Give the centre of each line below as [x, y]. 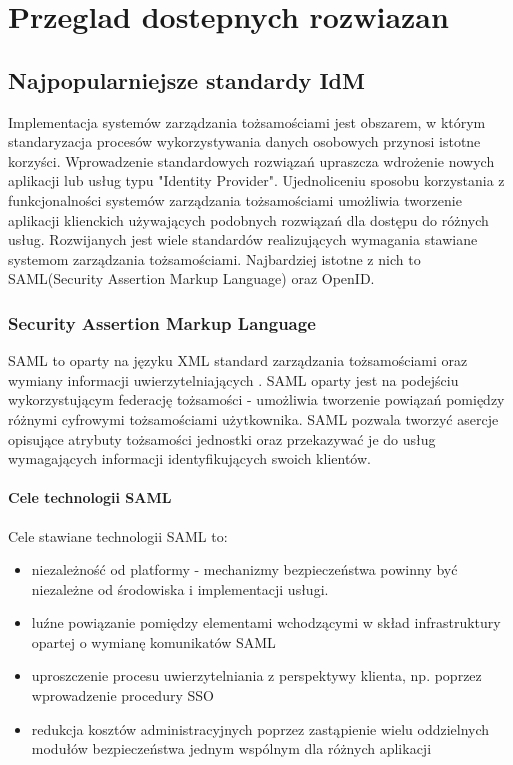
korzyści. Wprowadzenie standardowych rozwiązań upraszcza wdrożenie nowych [251, 160]
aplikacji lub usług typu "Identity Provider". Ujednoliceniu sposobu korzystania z [256, 180]
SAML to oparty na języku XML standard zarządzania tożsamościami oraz [238, 360]
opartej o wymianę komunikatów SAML [153, 641]
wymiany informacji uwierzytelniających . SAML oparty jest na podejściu [233, 379]
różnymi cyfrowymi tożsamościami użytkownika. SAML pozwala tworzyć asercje [253, 418]
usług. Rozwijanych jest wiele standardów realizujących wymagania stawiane [243, 239]
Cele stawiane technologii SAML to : [118, 535]
